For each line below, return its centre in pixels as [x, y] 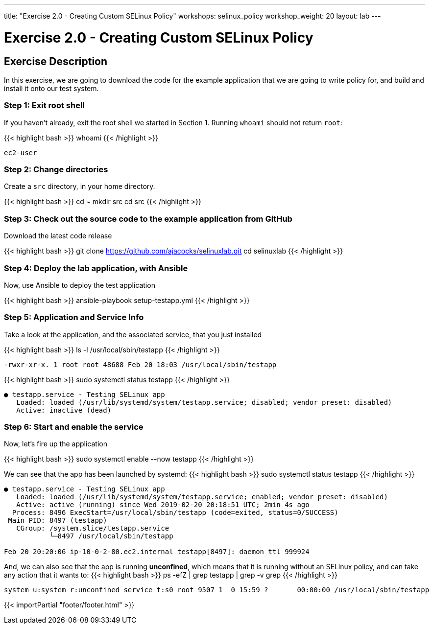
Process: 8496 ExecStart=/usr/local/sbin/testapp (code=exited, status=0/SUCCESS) [175, 513]
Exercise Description [56, 61]
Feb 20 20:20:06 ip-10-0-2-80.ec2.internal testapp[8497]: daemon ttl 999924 [157, 552]
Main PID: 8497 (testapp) [58, 521]
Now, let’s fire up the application [56, 444]
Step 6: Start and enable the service [74, 427]
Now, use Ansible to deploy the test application [80, 285]
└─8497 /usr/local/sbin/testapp [111, 536]
